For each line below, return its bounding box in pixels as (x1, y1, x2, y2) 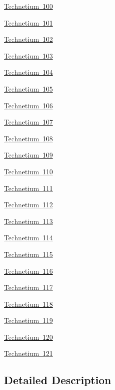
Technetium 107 (4, 117, 53, 127)
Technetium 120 (4, 331, 53, 342)
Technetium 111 (4, 183, 53, 193)
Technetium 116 (4, 265, 53, 276)
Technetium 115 (4, 249, 53, 259)
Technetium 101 (4, 17, 53, 28)
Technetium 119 (4, 315, 53, 325)
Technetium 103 (4, 50, 53, 61)
